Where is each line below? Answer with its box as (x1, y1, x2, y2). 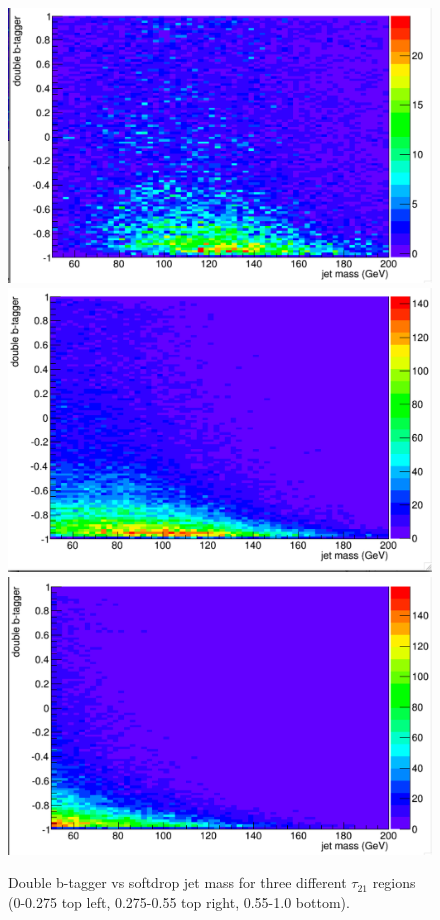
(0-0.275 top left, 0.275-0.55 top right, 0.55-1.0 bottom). (8, 891, 350, 912)
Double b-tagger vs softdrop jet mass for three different (8, 872, 347, 893)
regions (372, 872, 416, 893)
